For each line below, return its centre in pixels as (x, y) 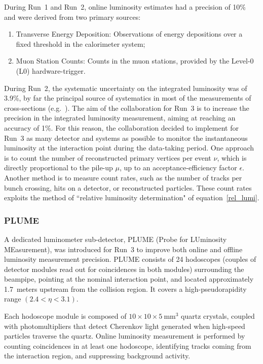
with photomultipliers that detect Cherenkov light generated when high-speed (125, 326)
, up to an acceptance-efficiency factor (178, 168)
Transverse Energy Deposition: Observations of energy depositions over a (129, 34)
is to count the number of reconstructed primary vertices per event (108, 157)
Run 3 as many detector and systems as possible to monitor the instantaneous (126, 138)
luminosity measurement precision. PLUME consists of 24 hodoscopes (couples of (130, 259)
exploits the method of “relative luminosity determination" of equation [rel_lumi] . (132, 198)
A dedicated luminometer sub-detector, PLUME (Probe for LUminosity (116, 239)
